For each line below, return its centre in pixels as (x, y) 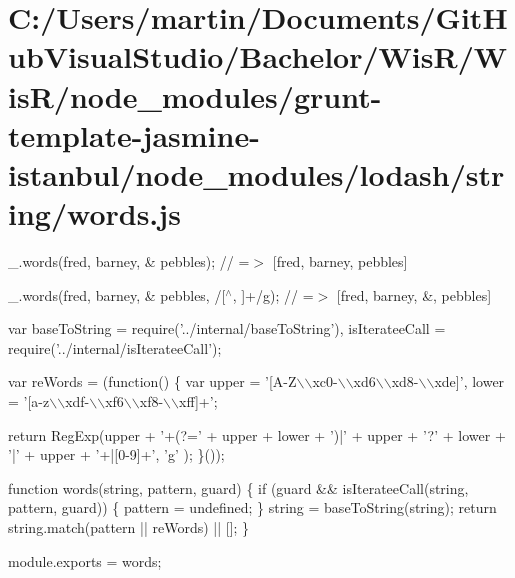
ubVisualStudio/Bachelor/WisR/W (258, 56)
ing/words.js (94, 213)
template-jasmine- (134, 134)
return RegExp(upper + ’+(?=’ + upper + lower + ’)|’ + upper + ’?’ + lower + (257, 434)
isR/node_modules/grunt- (195, 95)
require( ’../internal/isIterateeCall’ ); (115, 347)
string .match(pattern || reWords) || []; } (129, 527)
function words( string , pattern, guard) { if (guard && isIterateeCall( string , (238, 487)
